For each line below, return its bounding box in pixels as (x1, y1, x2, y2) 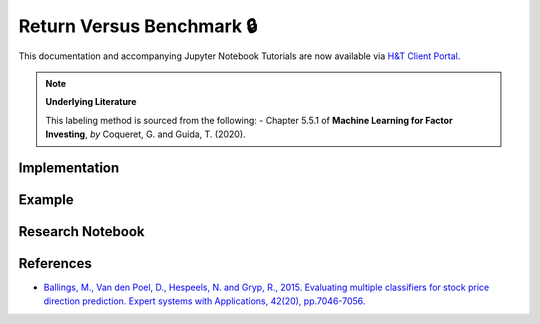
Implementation (18, 159, 120, 176)
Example (18, 191, 74, 208)
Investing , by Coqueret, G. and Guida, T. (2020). (45, 128, 246, 140)
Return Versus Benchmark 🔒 (18, 15, 258, 37)
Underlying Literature (45, 96, 137, 108)
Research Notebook (18, 223, 145, 240)
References (18, 255, 92, 272)
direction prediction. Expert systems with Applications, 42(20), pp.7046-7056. (43, 295, 366, 307)
